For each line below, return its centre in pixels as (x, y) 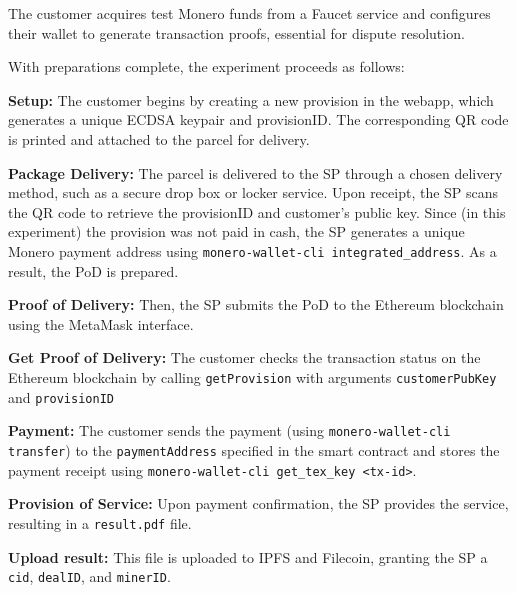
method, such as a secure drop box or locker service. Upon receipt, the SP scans (253, 192)
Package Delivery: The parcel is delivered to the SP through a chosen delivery (255, 172)
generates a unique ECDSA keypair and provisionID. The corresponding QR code (258, 119)
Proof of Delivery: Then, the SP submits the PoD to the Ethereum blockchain (256, 304)
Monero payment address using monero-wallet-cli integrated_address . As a (252, 250)
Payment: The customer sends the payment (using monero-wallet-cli (229, 430)
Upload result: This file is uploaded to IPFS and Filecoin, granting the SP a (248, 556)
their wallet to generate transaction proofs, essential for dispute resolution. (236, 32)
